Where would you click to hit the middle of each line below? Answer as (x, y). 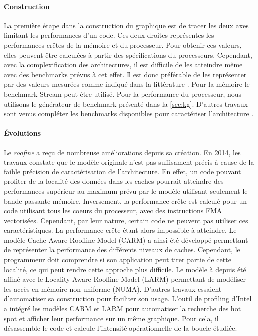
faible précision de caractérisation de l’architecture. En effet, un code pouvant (123, 171)
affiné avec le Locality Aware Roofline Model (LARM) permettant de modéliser (125, 279)
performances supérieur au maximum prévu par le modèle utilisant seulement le (126, 191)
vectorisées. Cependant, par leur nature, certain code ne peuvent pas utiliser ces (126, 220)
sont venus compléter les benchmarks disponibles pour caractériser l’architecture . (129, 113)
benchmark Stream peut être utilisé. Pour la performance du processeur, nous (123, 93)
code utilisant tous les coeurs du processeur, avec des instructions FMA (113, 211)
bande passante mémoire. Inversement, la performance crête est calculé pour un (125, 201)
